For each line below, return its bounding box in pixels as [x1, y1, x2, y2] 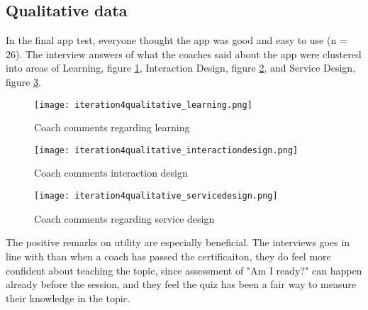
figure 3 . [6, 74, 41, 89]
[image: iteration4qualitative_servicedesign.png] [34, 191, 278, 201]
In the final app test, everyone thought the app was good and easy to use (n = [6, 33, 347, 48]
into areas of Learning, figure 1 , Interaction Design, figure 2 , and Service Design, [6, 60, 356, 75]
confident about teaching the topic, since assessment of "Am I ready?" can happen [6, 262, 362, 277]
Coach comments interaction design [34, 165, 188, 180]
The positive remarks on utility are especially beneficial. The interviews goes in [6, 235, 350, 250]
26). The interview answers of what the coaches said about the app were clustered [6, 46, 362, 61]
